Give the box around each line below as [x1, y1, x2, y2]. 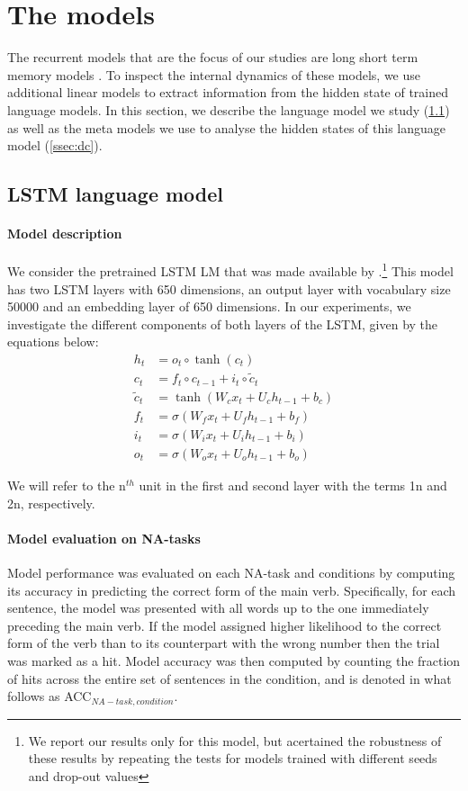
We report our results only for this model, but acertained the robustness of [28, 731, 442, 750]
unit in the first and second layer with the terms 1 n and [139, 475, 447, 494]
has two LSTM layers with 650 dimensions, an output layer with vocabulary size [7, 279, 451, 298]
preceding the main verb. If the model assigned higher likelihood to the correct [7, 616, 442, 634]
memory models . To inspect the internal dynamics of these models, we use [7, 65, 420, 84]
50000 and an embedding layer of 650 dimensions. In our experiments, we [7, 297, 411, 316]
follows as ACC [7, 687, 92, 706]
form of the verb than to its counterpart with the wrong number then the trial [7, 634, 440, 652]
